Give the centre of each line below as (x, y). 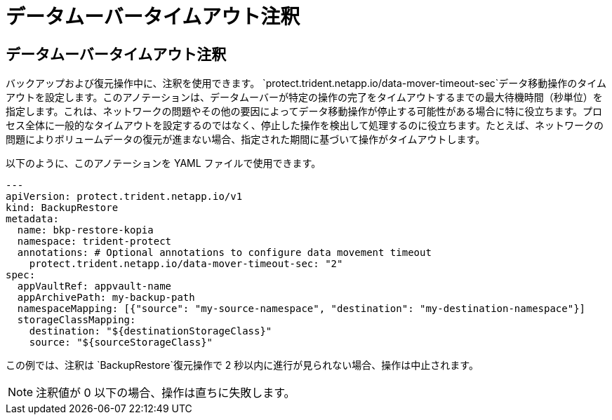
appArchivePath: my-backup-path (106, 298)
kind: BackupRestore (62, 208)
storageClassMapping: (76, 320)
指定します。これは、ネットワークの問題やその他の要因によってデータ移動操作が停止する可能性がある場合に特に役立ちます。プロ (304, 111)
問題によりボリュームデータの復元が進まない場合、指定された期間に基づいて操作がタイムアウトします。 (246, 140)
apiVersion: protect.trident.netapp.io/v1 (124, 197)
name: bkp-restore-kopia (85, 230)
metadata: (32, 219)
